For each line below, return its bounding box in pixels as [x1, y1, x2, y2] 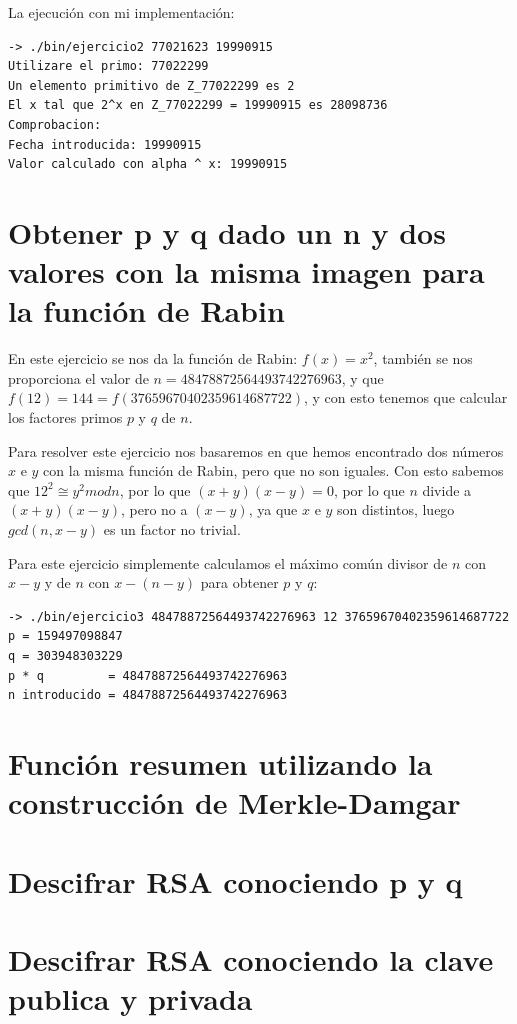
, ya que [248, 499, 298, 520]
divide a [422, 479, 472, 500]
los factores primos [8, 407, 123, 428]
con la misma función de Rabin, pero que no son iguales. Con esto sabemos [43, 460, 504, 481]
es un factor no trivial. [103, 519, 241, 539]
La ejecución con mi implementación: [8, 2, 235, 22]
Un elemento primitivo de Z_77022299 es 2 [8, 78, 295, 93]
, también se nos [373, 348, 473, 369]
